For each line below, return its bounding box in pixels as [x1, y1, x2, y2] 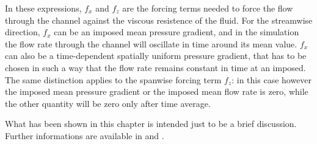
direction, [5, 26, 40, 38]
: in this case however [231, 73, 312, 86]
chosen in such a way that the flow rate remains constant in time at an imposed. [5, 61, 306, 74]
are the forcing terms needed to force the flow [122, 2, 293, 14]
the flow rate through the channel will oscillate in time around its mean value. [5, 37, 297, 50]
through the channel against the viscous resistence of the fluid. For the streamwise [5, 13, 313, 26]
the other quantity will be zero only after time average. [5, 97, 211, 109]
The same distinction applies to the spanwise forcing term [5, 73, 222, 86]
